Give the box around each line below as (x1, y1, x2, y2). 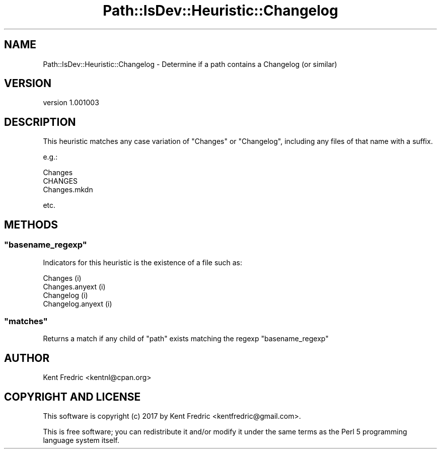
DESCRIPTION (4, 115, 76, 128)
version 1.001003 (43, 98, 99, 107)
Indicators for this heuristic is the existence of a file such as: (43, 258, 243, 267)
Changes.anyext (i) (43, 282, 106, 291)
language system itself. (43, 435, 119, 444)
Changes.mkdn (43, 185, 93, 194)
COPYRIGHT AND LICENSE (4, 390, 141, 403)
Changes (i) (43, 273, 82, 282)
